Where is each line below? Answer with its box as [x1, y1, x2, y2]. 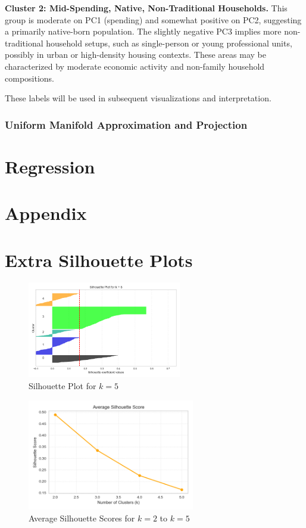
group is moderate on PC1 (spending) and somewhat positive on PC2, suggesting [5, 13, 302, 26]
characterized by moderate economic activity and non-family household [5, 60, 265, 72]
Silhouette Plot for [29, 380, 96, 392]
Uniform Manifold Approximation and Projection [5, 117, 248, 132]
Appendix [5, 201, 87, 225]
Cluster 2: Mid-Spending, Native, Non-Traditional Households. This [5, 2, 288, 14]
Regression [5, 154, 95, 178]
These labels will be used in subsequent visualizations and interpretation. [5, 92, 271, 104]
